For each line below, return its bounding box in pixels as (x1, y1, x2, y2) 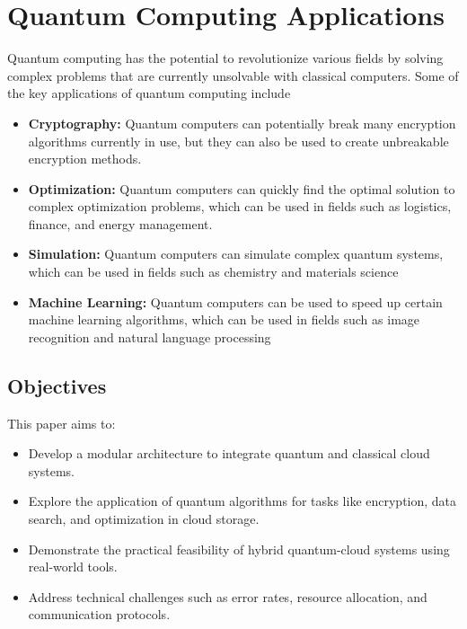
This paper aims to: (7, 413, 116, 432)
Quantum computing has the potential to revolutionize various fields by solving (7, 49, 444, 67)
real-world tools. (28, 557, 118, 576)
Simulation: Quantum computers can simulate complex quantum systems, (28, 244, 444, 263)
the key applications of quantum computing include (7, 84, 291, 102)
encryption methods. (28, 149, 142, 168)
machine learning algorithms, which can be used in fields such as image (28, 310, 420, 329)
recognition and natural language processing (28, 327, 271, 346)
